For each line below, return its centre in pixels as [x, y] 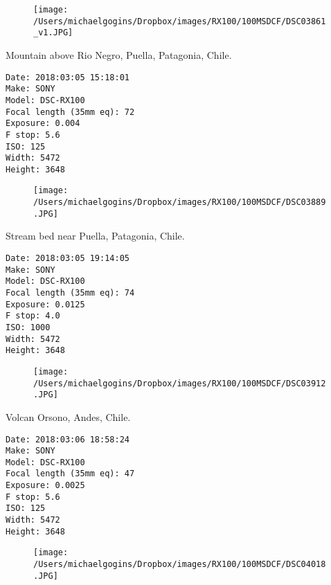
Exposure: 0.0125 [45, 304]
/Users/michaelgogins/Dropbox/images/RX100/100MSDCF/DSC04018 [180, 565]
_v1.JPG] [53, 33]
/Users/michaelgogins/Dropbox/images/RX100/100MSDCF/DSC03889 [180, 202]
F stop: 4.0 [33, 316]
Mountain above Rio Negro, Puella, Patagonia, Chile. [119, 54]
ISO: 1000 [28, 327]
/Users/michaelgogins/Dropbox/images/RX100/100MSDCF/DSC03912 [180, 383]
